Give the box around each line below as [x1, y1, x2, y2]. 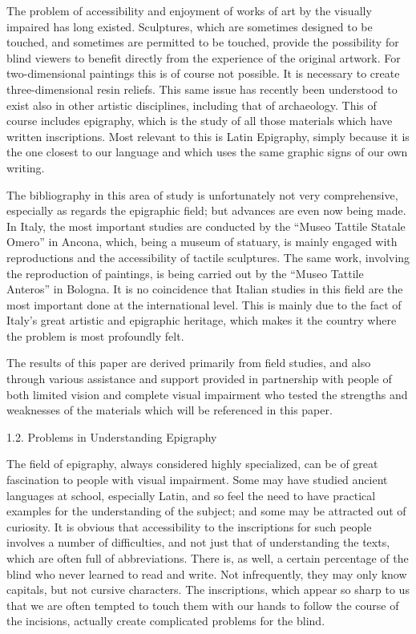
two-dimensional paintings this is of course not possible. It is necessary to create [6, 65, 400, 82]
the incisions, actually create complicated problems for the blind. [6, 612, 325, 629]
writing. [6, 159, 45, 176]
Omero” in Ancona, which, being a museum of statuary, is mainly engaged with [6, 233, 398, 250]
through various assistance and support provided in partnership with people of [6, 370, 392, 387]
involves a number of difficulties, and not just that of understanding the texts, [6, 534, 390, 551]
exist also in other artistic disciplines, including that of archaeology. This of [6, 96, 377, 113]
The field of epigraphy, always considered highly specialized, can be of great [6, 455, 378, 472]
